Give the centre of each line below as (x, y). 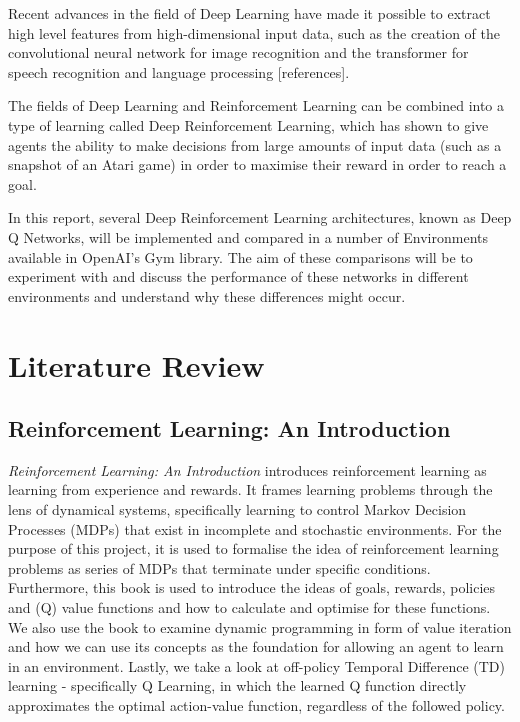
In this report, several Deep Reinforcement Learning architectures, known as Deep (260, 217)
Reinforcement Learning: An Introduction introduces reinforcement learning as (247, 469)
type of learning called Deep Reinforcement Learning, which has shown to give (248, 124)
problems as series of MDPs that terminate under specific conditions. (219, 567)
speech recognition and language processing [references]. (179, 71)
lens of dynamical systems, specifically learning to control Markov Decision (237, 509)
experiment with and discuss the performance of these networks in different (238, 276)
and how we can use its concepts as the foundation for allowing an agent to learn (256, 646)
